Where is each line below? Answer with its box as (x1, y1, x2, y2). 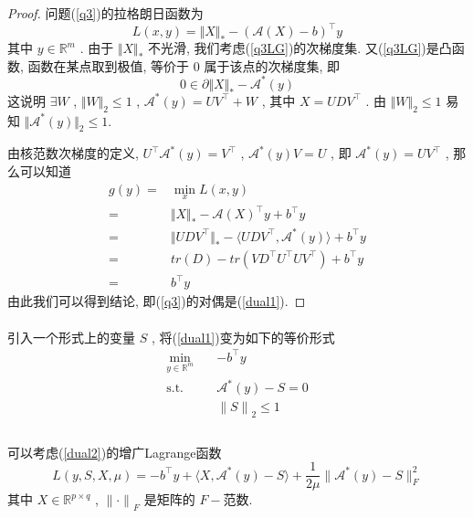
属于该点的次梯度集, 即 (204, 56, 340, 75)
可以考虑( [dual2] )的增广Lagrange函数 (7, 442, 222, 461)
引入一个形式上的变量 (7, 327, 135, 346)
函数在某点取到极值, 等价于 (27, 56, 190, 75)
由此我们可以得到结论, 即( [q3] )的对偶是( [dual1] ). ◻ (7, 291, 306, 311)
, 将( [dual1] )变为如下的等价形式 (151, 327, 335, 346)
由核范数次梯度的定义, (7, 143, 139, 163)
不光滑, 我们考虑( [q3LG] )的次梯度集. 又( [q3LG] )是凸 (147, 38, 452, 58)
